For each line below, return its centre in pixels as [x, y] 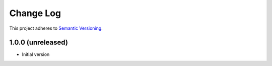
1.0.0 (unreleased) [39, 43]
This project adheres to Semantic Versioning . [56, 28]
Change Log [35, 13]
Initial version [36, 54]
